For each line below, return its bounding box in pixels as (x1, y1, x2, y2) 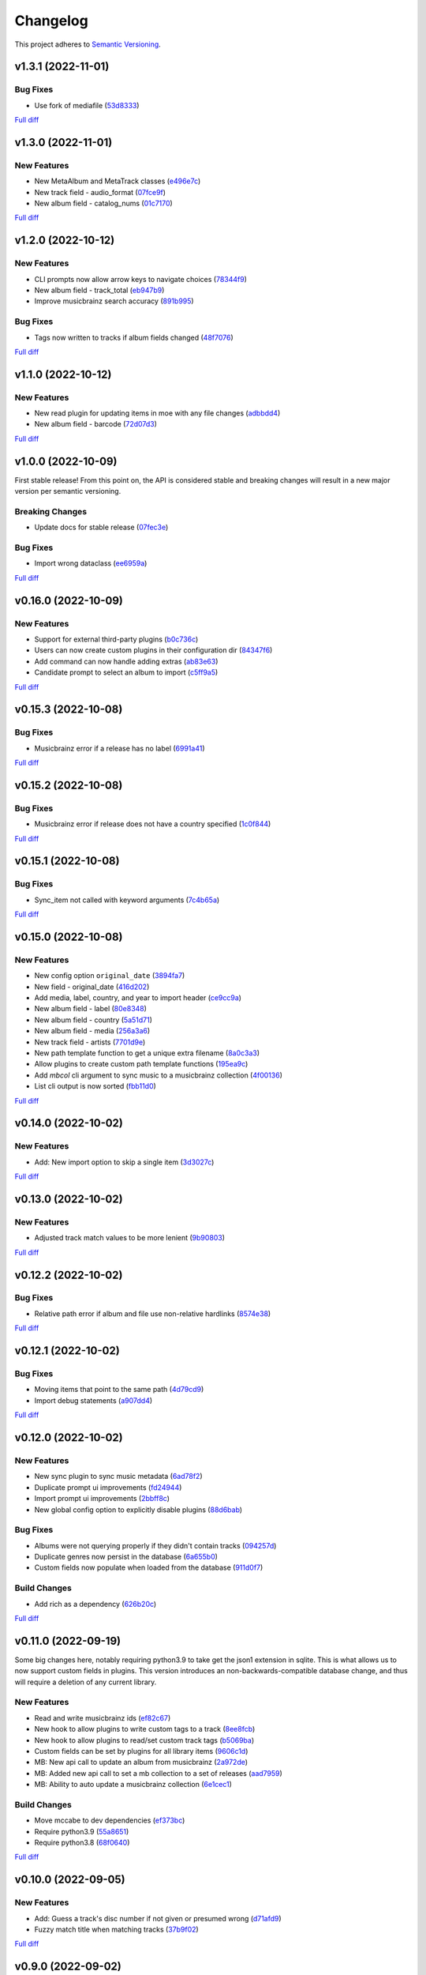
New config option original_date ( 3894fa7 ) (34, 971, 185, 980)
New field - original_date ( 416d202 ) (34, 982, 150, 991)
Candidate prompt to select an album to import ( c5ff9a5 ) (34, 668, 219, 677)
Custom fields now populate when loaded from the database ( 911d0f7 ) (34, 1563, 263, 1572)
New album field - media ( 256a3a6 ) (34, 1026, 151, 1036)
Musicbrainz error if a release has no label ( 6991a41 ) (34, 743, 205, 753)
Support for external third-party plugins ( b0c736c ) (34, 634, 199, 644)
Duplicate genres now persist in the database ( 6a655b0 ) (34, 1552, 219, 1562)
